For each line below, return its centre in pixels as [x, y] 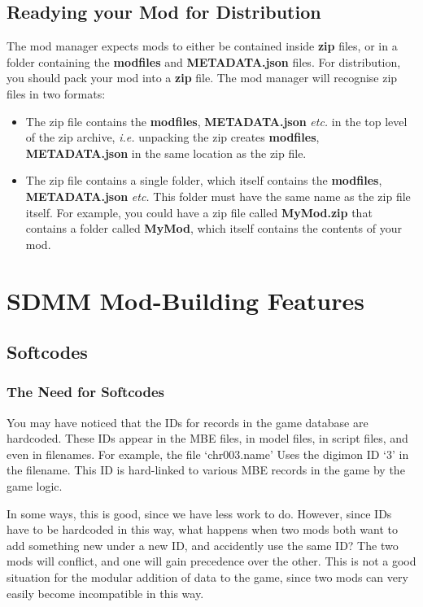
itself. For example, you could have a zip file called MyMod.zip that [199, 212]
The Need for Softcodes [85, 392]
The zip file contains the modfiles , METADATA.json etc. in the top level [216, 121]
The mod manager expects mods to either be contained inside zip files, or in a [202, 46]
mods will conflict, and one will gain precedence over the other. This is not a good [211, 561]
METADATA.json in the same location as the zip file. [166, 153]
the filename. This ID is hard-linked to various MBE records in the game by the [206, 470]
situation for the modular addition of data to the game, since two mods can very [207, 577]
